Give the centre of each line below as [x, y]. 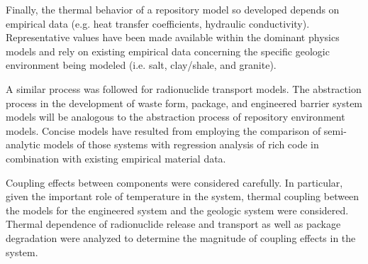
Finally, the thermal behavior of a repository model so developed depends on [173, 9]
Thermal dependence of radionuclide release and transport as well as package [173, 224]
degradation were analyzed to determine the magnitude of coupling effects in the [181, 237]
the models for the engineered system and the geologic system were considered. [177, 210]
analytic [23, 144]
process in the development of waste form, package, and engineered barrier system [184, 103]
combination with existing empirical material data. [116, 158]
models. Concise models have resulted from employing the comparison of [163, 130]
